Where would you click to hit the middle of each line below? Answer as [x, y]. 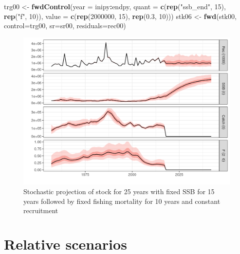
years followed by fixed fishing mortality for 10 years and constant [122, 201]
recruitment [41, 210]
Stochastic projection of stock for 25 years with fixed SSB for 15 [119, 191]
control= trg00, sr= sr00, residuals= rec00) [65, 26]
